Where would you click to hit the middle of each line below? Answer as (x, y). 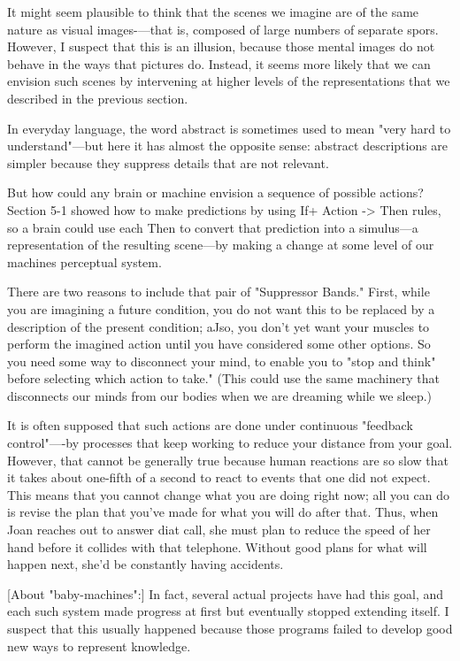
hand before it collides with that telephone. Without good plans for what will (217, 546)
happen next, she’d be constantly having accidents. (146, 564)
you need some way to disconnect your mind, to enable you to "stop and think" (222, 361)
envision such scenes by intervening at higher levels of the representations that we (229, 81)
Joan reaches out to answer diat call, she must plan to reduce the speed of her (219, 530)
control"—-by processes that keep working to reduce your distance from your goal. (230, 443)
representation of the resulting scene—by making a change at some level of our (221, 245)
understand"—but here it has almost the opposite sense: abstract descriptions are (228, 146)
